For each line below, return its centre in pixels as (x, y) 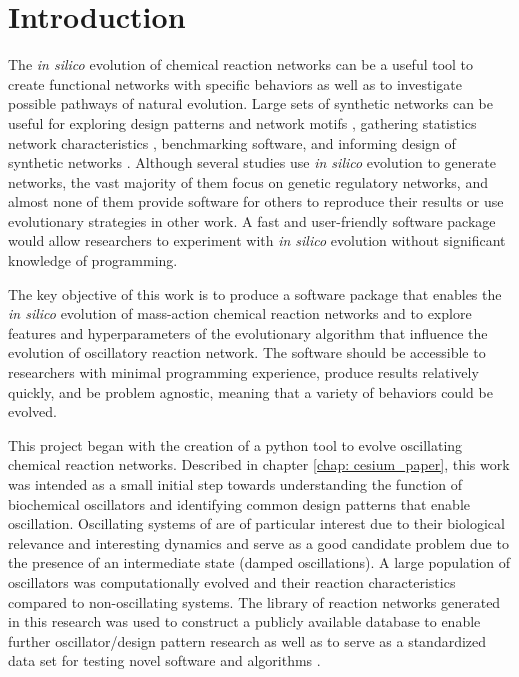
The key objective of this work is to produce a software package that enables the (255, 293)
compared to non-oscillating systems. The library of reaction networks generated (254, 601)
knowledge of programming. (93, 260)
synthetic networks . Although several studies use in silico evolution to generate (252, 162)
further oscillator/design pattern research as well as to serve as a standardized (247, 640)
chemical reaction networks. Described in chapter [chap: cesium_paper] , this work (259, 464)
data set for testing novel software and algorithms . (164, 660)
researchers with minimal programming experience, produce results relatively (243, 372)
